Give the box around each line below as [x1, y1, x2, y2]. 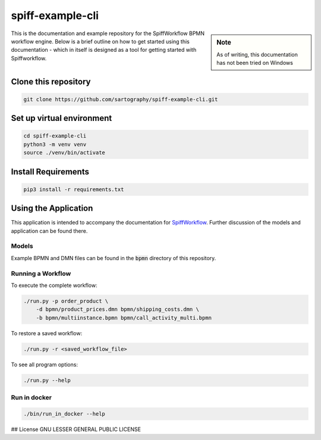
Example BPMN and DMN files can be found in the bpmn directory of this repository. [11, 254, 216, 261]
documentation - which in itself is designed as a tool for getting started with [11, 46, 197, 54]
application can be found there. [11, 227, 88, 235]
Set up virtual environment [11, 113, 112, 123]
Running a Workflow [11, 269, 71, 277]
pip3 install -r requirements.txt [23, 186, 124, 193]
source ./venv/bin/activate [23, 149, 105, 156]
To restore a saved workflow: [11, 329, 83, 336]
